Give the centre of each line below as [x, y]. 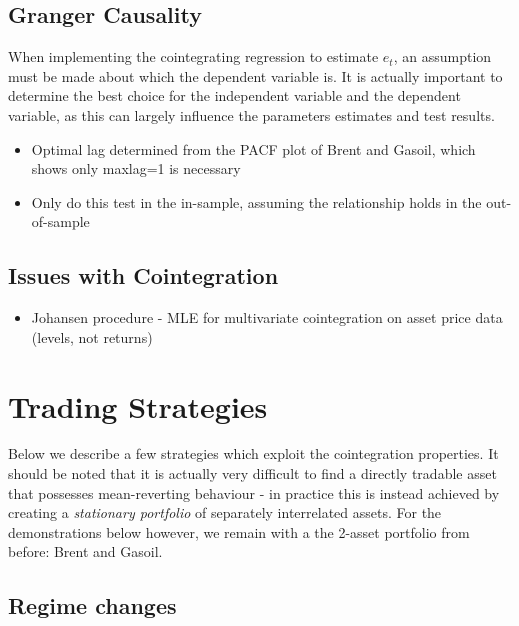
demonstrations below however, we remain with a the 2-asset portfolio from [239, 531]
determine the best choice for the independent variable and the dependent [234, 95]
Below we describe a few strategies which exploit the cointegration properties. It [253, 453]
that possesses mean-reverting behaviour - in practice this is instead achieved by [254, 492]
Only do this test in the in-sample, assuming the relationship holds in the [256, 201]
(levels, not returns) [92, 336]
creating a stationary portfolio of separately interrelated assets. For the [225, 512]
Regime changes [92, 605]
